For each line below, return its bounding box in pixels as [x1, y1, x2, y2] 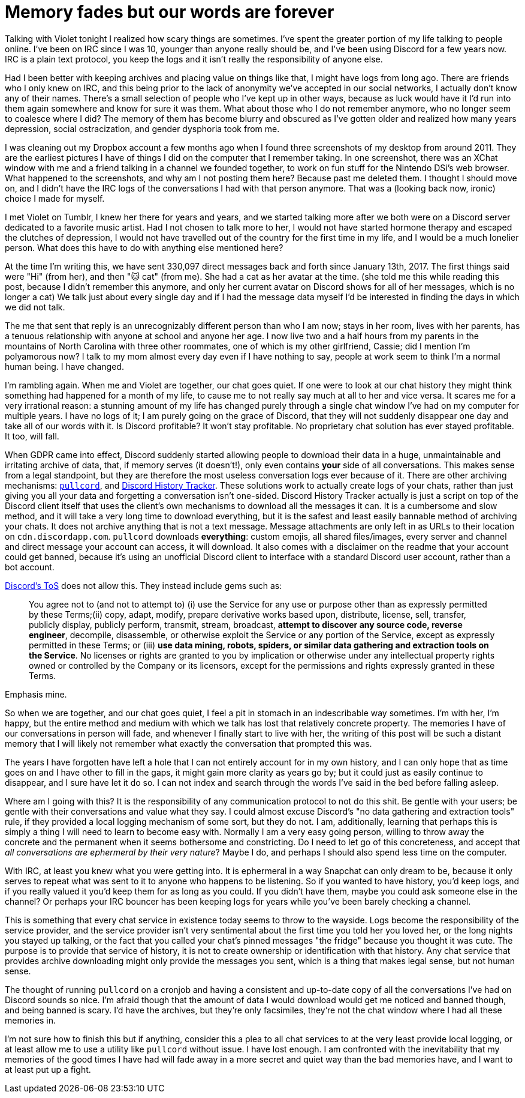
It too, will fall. [5, 430, 59, 441]
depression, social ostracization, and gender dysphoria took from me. [5, 123, 280, 134]
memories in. [5, 1015, 56, 1025]
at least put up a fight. [5, 1064, 91, 1075]
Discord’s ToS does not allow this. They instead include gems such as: [5, 580, 282, 591]
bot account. [5, 561, 55, 572]
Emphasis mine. [5, 689, 67, 699]
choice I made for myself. [5, 193, 105, 204]
